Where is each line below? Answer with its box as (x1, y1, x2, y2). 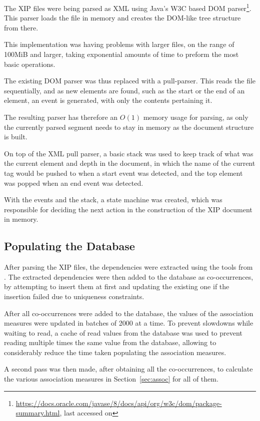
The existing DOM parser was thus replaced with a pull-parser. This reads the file (4, 75, 256, 86)
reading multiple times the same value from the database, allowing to (4, 337, 216, 348)
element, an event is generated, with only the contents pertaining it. (4, 95, 212, 105)
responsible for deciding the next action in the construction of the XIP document (4, 204, 252, 214)
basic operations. (4, 58, 55, 69)
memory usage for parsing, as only (143, 112, 248, 122)
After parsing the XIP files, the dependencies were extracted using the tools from (4, 262, 253, 272)
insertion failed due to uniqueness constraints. (4, 291, 144, 301)
